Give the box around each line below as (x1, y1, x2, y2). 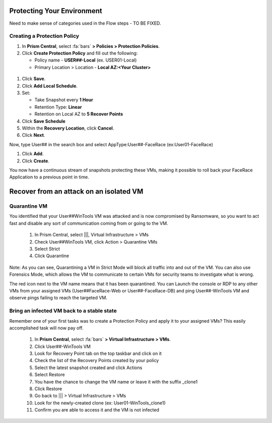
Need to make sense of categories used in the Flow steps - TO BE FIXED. (9, 20, 161, 26)
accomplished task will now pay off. (9, 325, 84, 331)
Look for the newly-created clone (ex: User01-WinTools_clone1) (34, 400, 166, 406)
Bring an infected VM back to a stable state (9, 308, 117, 315)
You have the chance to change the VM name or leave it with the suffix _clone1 (34, 379, 198, 385)
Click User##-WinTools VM (34, 343, 91, 349)
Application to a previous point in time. (9, 174, 89, 180)
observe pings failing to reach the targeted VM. (9, 295, 108, 301)
